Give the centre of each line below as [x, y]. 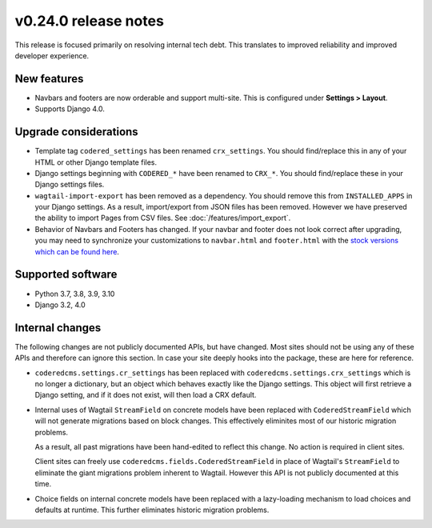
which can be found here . [77, 251]
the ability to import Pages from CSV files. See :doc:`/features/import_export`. [163, 218]
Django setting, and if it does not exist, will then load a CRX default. [146, 395]
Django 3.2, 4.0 [60, 305]
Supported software [66, 275]
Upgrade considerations [77, 132]
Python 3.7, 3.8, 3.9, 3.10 [75, 294]
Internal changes [58, 328]
